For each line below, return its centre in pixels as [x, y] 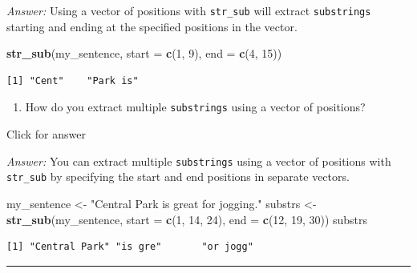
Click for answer [46, 134]
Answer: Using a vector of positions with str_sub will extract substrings [189, 10]
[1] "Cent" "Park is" [73, 80]
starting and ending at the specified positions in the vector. [152, 26]
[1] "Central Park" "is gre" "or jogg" [130, 247]
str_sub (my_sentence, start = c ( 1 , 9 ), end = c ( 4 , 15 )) [144, 53]
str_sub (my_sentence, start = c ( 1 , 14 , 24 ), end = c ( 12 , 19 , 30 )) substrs [187, 219]
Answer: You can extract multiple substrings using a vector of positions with [199, 161]
